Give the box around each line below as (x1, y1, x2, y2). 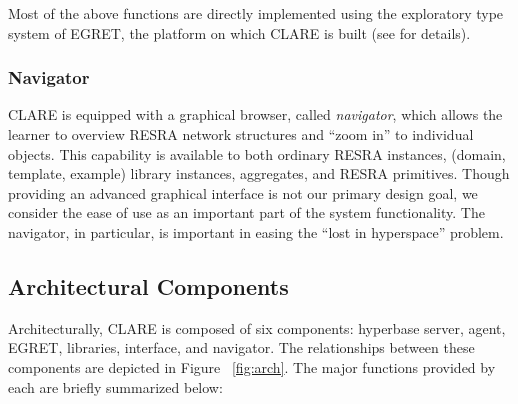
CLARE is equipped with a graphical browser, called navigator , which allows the (8, 104, 503, 125)
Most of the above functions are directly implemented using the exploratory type (8, 3, 504, 23)
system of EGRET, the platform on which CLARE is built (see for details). (8, 22, 471, 43)
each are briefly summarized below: (8, 376, 223, 397)
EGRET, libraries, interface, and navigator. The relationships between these (8, 337, 475, 358)
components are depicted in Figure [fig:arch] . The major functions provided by (8, 356, 496, 377)
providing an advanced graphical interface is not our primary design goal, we (8, 182, 478, 203)
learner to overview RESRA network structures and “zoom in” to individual (8, 124, 474, 144)
